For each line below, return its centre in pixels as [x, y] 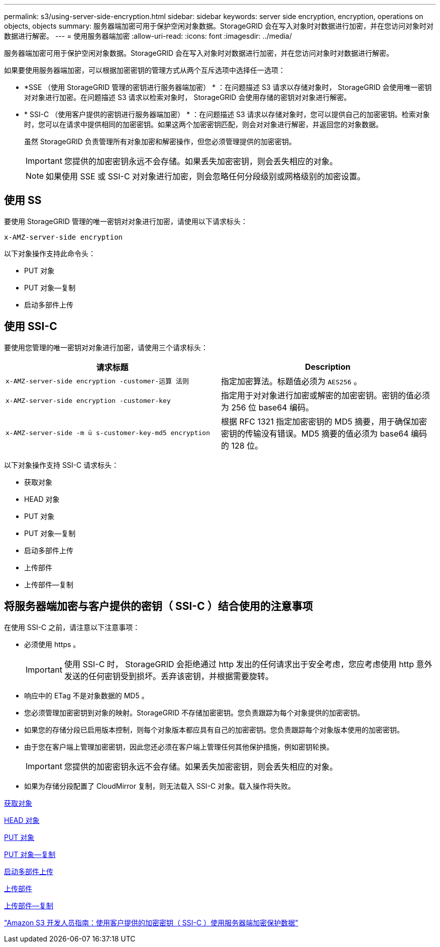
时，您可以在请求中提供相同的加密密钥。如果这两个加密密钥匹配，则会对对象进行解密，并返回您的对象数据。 [203, 124]
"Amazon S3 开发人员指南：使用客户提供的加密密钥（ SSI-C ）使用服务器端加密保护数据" [151, 922]
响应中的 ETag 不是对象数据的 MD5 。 [86, 695]
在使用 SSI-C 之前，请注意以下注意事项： [72, 627]
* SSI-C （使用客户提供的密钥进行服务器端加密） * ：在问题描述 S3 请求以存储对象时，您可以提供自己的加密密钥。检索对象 [227, 114]
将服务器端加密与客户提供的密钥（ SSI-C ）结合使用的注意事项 [158, 606]
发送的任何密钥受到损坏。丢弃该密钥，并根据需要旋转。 [169, 676]
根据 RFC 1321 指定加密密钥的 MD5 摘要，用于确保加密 [324, 421]
